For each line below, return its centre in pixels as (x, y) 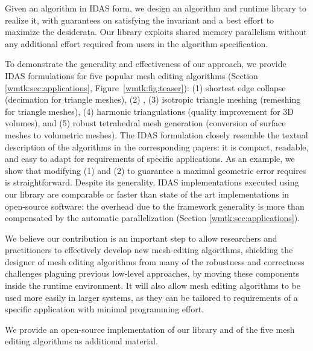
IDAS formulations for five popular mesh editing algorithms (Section (131, 75)
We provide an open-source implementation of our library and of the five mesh (150, 329)
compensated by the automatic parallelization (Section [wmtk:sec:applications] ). (153, 218)
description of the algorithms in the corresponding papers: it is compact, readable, (157, 147)
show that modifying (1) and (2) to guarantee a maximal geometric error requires (156, 170)
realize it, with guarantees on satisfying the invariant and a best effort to (140, 20)
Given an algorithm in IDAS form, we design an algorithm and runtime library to (156, 8)
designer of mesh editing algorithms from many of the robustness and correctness (155, 261)
